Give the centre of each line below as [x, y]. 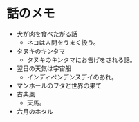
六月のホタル [35, 111]
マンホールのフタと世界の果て [59, 85]
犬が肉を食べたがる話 [47, 34]
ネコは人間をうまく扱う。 [63, 42]
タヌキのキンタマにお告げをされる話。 [81, 59]
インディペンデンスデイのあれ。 [72, 77]
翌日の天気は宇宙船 [44, 68]
